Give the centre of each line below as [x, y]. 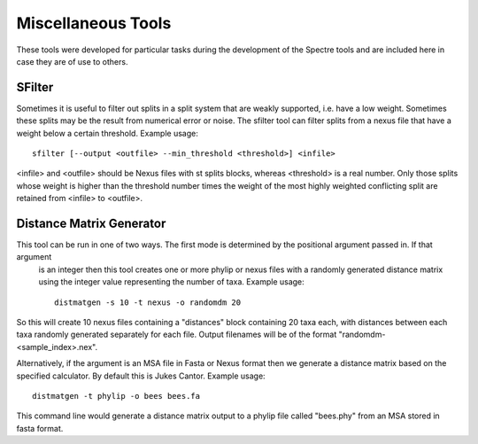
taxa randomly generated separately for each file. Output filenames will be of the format [177, 335]
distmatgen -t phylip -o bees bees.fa [116, 396]
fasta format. [40, 428]
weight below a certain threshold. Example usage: [107, 133]
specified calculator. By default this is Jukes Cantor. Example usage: [141, 376]
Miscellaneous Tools [94, 23]
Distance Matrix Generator [91, 223]
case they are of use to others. [72, 61]
